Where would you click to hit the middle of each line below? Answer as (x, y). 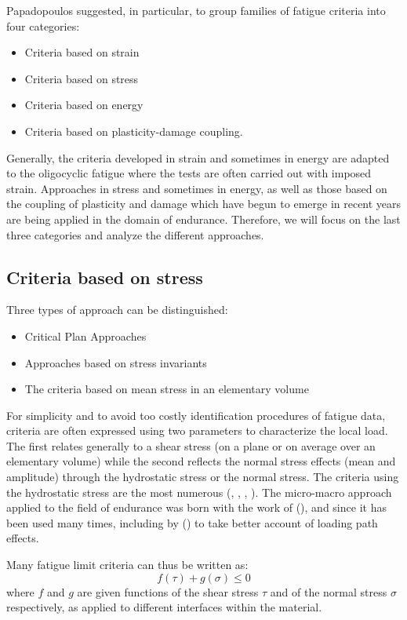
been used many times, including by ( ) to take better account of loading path (192, 522)
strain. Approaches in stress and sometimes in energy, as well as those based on (197, 188)
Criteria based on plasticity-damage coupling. (134, 131)
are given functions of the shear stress (168, 591)
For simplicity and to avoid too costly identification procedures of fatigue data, (196, 415)
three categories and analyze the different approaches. (135, 234)
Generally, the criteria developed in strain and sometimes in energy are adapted (198, 157)
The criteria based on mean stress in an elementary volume (167, 389)
